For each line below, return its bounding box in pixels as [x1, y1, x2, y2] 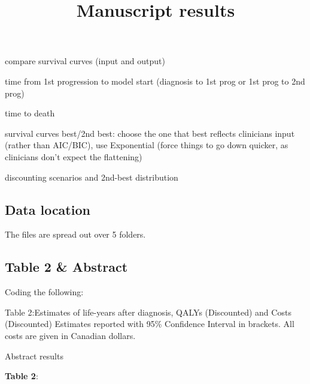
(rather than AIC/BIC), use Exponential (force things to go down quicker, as [5, 139, 288, 151]
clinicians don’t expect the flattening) [5, 150, 142, 163]
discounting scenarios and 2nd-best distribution [5, 170, 178, 183]
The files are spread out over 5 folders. [5, 228, 146, 241]
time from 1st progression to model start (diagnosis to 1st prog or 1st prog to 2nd [5, 74, 305, 87]
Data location [5, 200, 90, 218]
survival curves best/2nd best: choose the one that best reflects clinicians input [5, 127, 295, 139]
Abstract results [5, 349, 63, 362]
